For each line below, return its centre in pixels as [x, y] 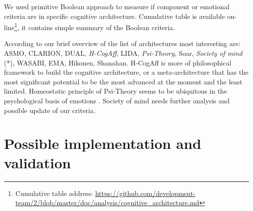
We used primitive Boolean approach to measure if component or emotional [117, 6]
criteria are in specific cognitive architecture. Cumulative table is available [115, 16]
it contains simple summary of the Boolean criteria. [98, 27]
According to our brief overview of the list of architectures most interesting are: [122, 43]
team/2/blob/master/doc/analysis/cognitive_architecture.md [107, 203]
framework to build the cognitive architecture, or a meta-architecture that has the [126, 72]
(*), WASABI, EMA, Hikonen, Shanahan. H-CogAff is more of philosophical [118, 62]
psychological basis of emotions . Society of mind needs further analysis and [117, 100]
